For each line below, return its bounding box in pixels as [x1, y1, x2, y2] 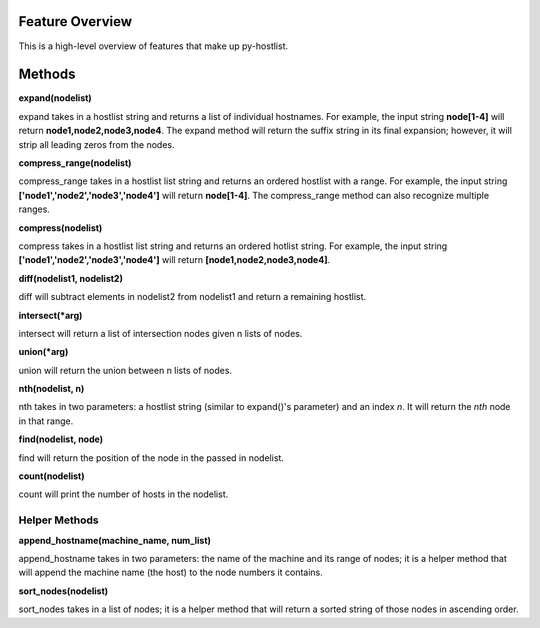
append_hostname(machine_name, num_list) [18, 534, 212, 546]
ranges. [18, 203, 50, 215]
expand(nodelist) [18, 92, 92, 104]
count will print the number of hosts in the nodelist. [18, 488, 229, 500]
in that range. [18, 415, 74, 427]
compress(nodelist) [18, 221, 103, 234]
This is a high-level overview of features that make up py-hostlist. [18, 40, 289, 52]
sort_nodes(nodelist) [18, 585, 109, 597]
